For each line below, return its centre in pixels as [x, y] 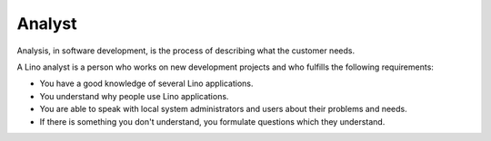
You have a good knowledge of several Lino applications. [146, 84]
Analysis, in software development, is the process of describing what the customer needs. [185, 51]
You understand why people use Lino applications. [134, 96]
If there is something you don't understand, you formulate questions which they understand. [212, 121]
